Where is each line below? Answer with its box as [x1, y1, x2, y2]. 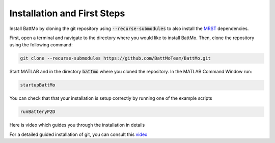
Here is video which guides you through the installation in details [9, 122, 145, 128]
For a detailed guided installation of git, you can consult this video [9, 131, 148, 137]
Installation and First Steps [9, 8, 125, 19]
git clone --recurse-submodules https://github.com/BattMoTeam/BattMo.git [20, 55, 211, 61]
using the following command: [9, 42, 73, 48]
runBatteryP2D [20, 109, 56, 115]
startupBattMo [20, 82, 56, 88]
